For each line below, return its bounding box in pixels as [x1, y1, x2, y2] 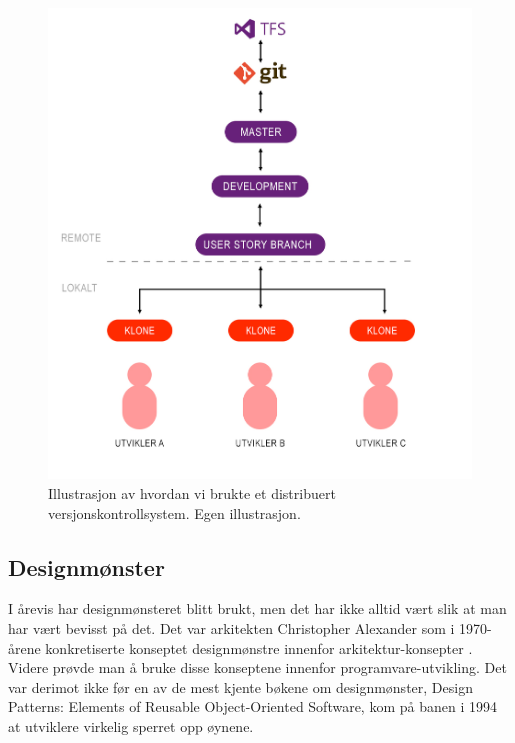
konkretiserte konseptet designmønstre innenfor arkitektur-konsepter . [45, 637, 473, 658]
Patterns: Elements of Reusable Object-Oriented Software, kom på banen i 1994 [8, 696, 497, 717]
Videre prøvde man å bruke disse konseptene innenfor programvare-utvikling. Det [8, 657, 507, 678]
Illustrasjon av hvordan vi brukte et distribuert [48, 483, 336, 503]
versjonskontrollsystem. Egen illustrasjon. [48, 502, 301, 523]
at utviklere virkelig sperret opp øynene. [8, 715, 254, 736]
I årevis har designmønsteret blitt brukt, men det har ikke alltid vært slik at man [8, 598, 507, 619]
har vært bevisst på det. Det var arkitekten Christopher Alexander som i [8, 617, 455, 638]
